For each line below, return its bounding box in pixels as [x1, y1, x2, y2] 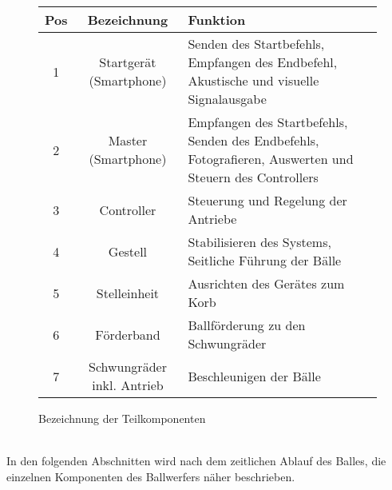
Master [108, 131, 148, 149]
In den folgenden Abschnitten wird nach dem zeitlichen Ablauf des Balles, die [6, 452, 386, 469]
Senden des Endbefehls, [188, 131, 319, 149]
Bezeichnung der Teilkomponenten [38, 410, 206, 426]
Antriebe [188, 209, 237, 228]
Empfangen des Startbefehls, [188, 113, 348, 131]
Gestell [108, 241, 148, 261]
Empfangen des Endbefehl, [188, 53, 338, 71]
